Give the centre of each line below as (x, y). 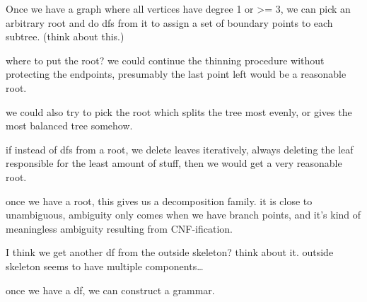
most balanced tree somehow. (69, 126)
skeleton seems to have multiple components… (105, 266)
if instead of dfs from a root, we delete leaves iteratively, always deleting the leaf (180, 149)
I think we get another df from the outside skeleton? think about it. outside (170, 252)
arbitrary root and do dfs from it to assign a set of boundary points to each (169, 22)
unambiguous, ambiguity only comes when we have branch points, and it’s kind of (183, 215)
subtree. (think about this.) (65, 36)
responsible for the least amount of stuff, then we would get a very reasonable (174, 163)
